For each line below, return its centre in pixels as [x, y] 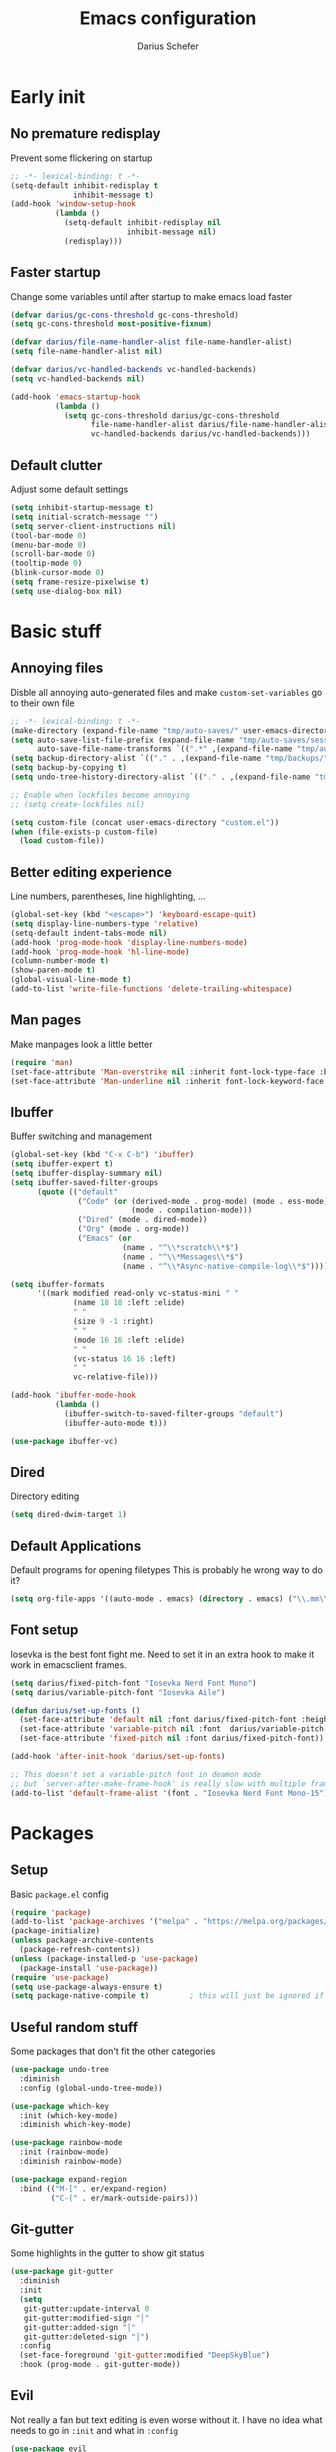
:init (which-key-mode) [68, 2115]
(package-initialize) [55, 1931]
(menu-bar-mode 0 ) [48, 545]
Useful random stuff [74, 2027]
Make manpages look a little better [81, 1044]
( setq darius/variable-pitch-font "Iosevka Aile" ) [118, 1692]
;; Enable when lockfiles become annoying [100, 795]
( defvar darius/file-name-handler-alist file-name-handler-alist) [151, 342]
